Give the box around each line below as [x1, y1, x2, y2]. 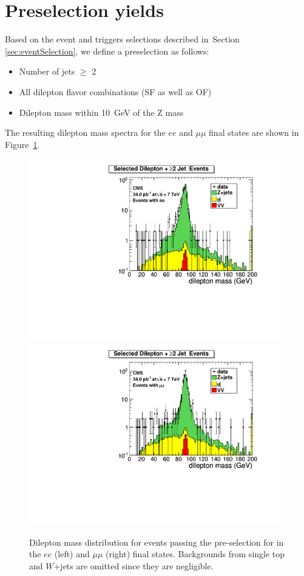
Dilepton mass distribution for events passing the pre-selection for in [29, 535, 284, 548]
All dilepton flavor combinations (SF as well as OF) [19, 85, 212, 98]
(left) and [54, 548, 90, 560]
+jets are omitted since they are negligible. [53, 559, 214, 572]
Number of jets [19, 65, 75, 78]
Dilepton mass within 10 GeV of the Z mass [19, 105, 184, 118]
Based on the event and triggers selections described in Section [5, 33, 240, 45]
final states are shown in [209, 126, 299, 139]
